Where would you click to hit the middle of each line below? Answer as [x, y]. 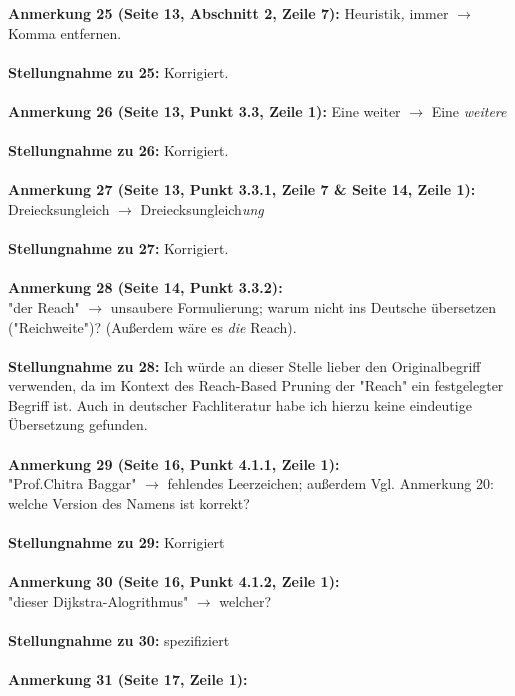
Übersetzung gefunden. [78, 424]
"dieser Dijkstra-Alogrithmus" [98, 600]
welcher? [245, 600]
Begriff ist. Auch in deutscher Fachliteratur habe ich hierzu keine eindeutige [240, 404]
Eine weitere [469, 110]
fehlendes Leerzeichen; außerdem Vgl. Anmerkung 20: [330, 483]
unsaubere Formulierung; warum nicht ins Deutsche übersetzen [303, 306]
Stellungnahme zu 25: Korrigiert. [118, 71]
